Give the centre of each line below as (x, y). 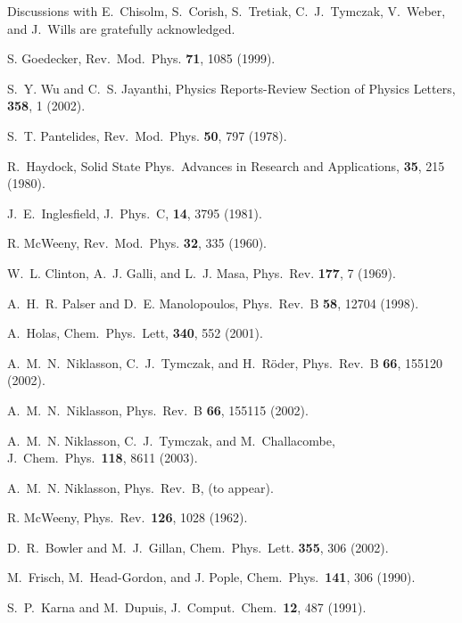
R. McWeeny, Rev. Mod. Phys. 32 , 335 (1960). (137, 243)
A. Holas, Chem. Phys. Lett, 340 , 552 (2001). (135, 333)
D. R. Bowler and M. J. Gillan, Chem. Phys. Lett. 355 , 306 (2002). (198, 547)
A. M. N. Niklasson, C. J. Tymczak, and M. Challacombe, (171, 440)
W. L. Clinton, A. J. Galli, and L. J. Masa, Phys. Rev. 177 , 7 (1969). (202, 272)
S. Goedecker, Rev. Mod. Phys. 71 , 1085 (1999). (141, 58)
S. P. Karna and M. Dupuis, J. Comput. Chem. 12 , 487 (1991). (187, 607)
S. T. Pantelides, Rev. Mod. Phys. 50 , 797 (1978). (147, 135)
